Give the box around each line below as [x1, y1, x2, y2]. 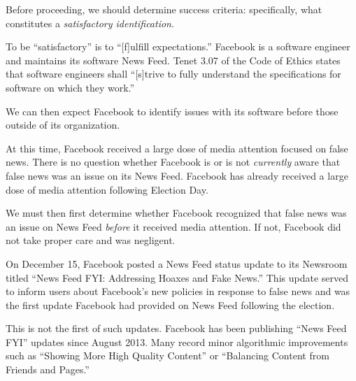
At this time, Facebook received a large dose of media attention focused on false [6, 141, 348, 155]
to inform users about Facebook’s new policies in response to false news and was [6, 284, 350, 299]
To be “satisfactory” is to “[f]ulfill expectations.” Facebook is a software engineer [6, 39, 350, 54]
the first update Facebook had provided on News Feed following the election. [6, 297, 335, 312]
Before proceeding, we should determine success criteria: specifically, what [6, 2, 322, 16]
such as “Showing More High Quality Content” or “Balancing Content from [6, 348, 329, 363]
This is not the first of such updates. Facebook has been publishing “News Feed [6, 321, 347, 336]
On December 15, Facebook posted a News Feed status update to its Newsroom [6, 256, 348, 271]
